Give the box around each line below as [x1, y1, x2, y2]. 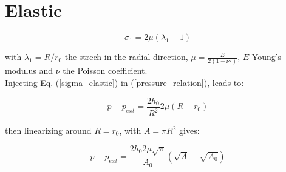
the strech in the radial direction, [64, 50, 188, 63]
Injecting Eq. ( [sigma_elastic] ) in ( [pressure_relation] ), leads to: [5, 76, 244, 89]
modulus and [5, 64, 53, 77]
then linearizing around [5, 124, 92, 137]
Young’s [251, 50, 282, 63]
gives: [179, 124, 200, 137]
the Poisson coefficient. [63, 64, 148, 77]
